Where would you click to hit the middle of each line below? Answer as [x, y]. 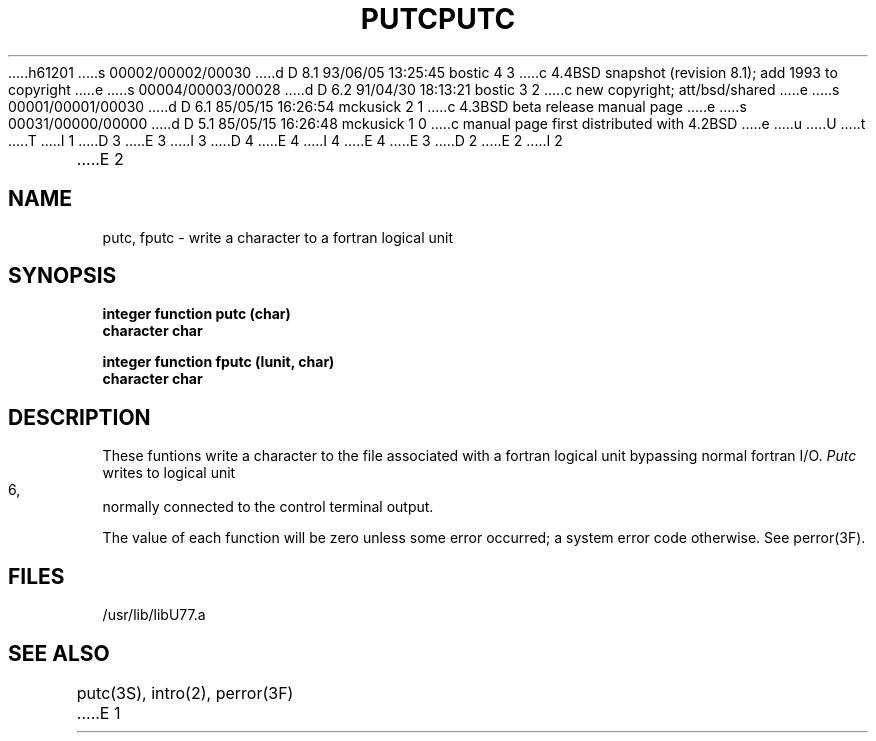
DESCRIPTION [79, 417]
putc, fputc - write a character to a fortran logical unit [278, 237]
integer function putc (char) [196, 314]
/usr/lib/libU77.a [154, 615]
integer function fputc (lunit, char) [218, 362]
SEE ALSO [59, 653]
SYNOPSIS [62, 276]
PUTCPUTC [438, 19]
